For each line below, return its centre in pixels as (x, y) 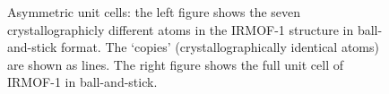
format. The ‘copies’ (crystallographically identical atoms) (220, 47)
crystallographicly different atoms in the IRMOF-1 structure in (181, 29)
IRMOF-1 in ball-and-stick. (82, 82)
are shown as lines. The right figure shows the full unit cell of (175, 64)
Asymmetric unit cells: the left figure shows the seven (154, 12)
